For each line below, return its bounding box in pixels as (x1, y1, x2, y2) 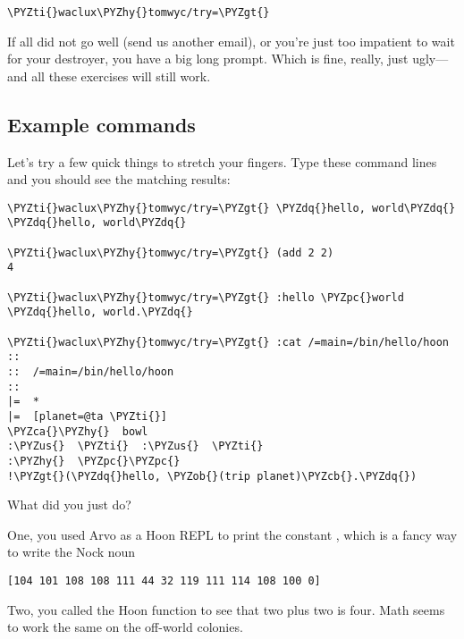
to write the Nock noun (7, 542, 136, 561)
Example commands (7, 110, 196, 138)
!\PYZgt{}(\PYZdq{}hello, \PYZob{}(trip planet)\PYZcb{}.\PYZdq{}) (7, 469, 418, 483)
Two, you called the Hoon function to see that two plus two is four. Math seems (7, 600, 445, 618)
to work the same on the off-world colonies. (7, 618, 243, 636)
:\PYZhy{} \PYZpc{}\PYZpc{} (7, 454, 181, 467)
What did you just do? (7, 495, 131, 514)
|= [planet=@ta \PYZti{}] (7, 410, 167, 424)
